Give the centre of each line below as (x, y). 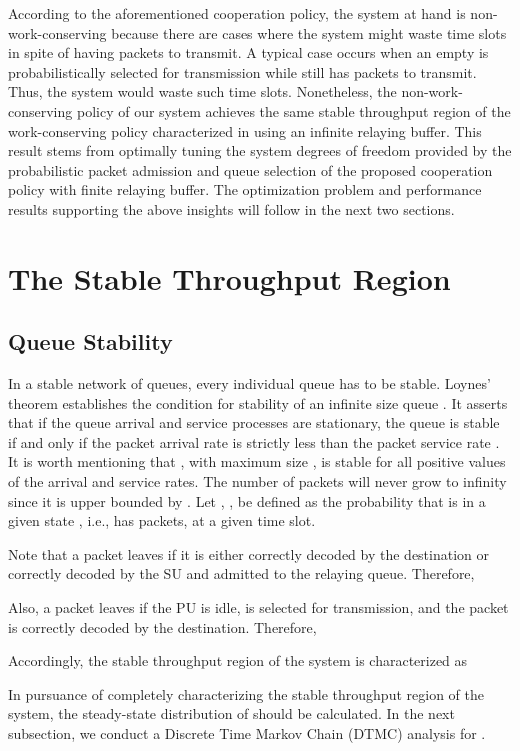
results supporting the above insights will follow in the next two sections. (231, 208)
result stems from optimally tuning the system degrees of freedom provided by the (260, 150)
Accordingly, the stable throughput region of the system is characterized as (238, 660)
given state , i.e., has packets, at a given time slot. (162, 520)
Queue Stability (90, 341)
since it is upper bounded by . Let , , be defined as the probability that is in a (247, 500)
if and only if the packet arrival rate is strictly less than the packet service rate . (254, 441)
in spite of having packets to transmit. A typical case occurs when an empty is (248, 52)
